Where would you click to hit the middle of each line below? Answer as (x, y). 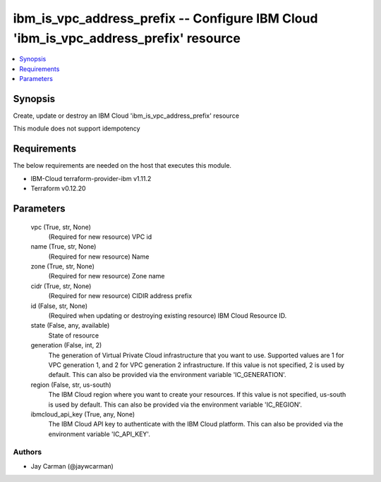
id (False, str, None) (59, 306)
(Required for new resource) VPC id (100, 237)
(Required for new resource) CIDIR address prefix (120, 296)
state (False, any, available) (70, 326)
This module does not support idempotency (77, 129)
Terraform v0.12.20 (58, 189)
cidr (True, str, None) (61, 286)
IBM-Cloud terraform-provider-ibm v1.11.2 (91, 178)
